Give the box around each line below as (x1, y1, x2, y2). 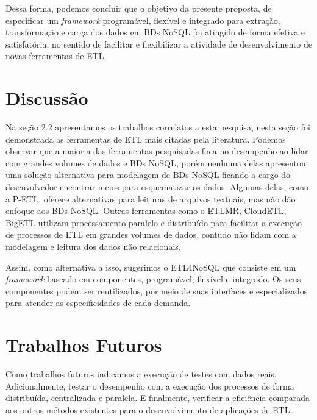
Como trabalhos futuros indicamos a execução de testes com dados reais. (5, 368, 277, 380)
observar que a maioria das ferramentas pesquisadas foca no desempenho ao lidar (5, 144, 308, 157)
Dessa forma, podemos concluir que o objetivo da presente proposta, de (5, 2, 272, 14)
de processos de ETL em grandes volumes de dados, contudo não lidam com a (5, 228, 296, 241)
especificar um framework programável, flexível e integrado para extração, (5, 13, 280, 26)
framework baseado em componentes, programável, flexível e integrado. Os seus (5, 272, 301, 285)
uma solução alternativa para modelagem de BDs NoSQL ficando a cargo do (5, 168, 291, 181)
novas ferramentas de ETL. (5, 49, 107, 62)
